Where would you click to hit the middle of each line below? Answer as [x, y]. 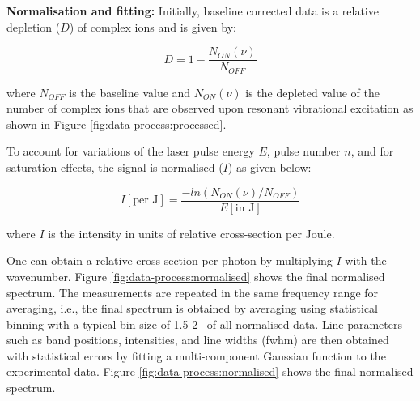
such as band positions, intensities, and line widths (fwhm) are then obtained [198, 340]
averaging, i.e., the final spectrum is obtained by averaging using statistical [193, 308]
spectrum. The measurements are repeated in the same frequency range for [193, 292]
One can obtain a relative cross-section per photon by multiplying [170, 260]
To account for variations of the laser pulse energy [131, 151]
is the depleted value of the [313, 92]
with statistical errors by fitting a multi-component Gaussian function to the [196, 355]
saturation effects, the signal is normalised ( [115, 167]
